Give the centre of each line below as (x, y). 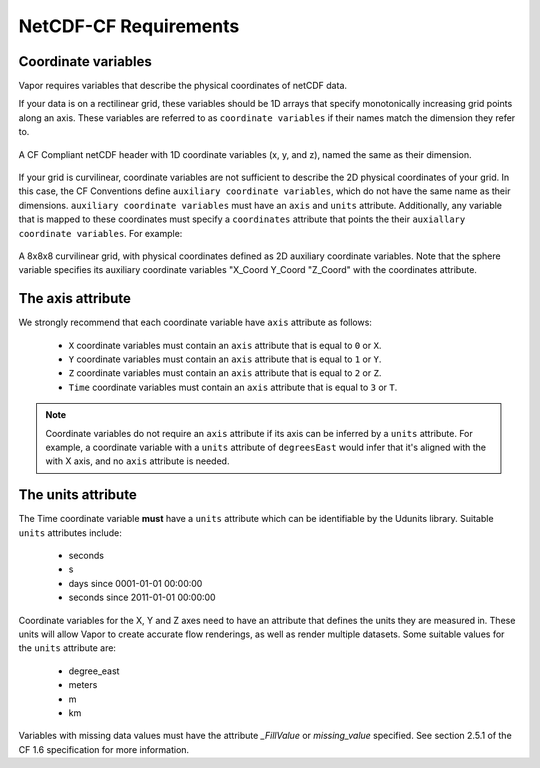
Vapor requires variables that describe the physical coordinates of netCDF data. (183, 86)
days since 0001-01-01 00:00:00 (135, 583)
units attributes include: (70, 532)
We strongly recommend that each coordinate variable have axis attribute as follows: (195, 322)
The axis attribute (75, 298)
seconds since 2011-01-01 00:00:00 (142, 597)
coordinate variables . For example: (100, 233)
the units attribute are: (67, 648)
